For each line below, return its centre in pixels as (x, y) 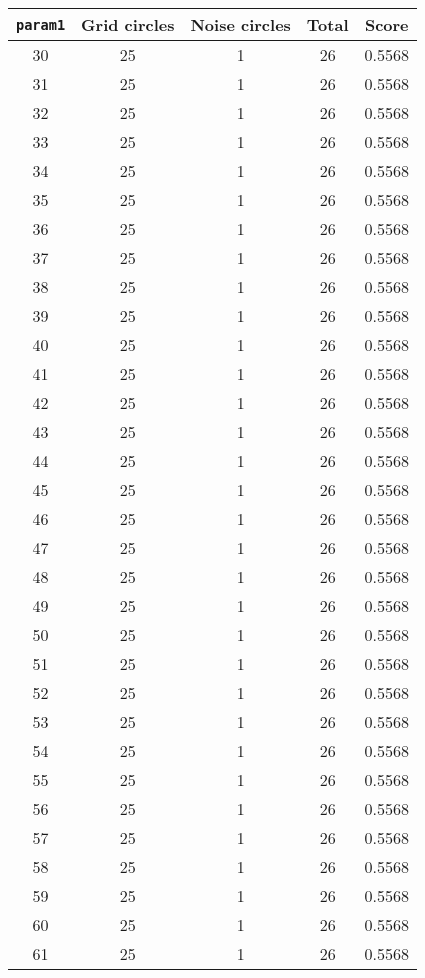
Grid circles (128, 24)
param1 (41, 24)
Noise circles (240, 24)
